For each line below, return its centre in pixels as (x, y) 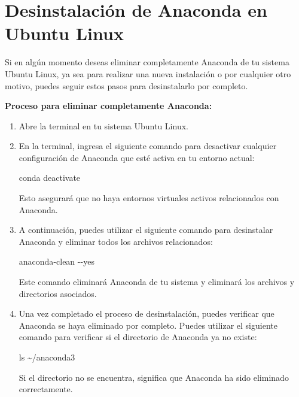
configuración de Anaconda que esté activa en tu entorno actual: (137, 157)
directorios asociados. (58, 293)
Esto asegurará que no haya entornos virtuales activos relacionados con (149, 198)
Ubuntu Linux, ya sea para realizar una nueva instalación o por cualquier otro (148, 73)
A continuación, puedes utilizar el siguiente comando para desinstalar (146, 230)
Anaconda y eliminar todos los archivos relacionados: (116, 241)
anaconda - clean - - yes (57, 261)
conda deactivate (50, 178)
